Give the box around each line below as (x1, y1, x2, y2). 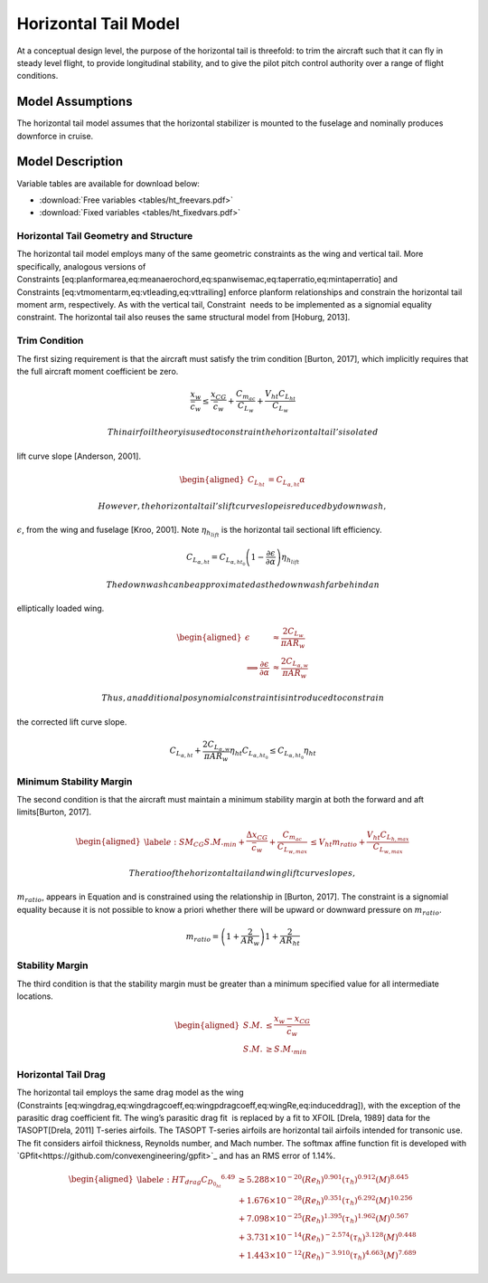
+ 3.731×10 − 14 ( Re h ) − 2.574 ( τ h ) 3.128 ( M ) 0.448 (238, 1231, 417, 1244)
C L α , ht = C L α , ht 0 (186, 552, 246, 567)
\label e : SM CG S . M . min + (144, 837, 246, 850)
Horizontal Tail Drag (16, 1068, 106, 1080)
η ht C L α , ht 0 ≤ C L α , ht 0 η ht (229, 746, 316, 761)
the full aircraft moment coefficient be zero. (16, 366, 179, 376)
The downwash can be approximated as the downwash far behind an (106, 580, 380, 590)
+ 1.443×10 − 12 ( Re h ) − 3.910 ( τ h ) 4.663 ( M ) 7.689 (238, 1249, 417, 1262)
